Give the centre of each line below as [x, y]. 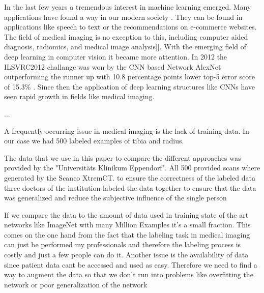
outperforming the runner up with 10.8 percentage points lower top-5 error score [129, 77]
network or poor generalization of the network [76, 284]
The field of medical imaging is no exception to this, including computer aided [126, 36]
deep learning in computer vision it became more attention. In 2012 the [116, 56]
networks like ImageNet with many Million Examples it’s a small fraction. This [127, 225]
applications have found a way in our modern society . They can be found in [123, 17]
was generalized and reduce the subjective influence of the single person [115, 198]
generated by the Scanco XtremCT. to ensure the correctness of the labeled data [130, 177]
